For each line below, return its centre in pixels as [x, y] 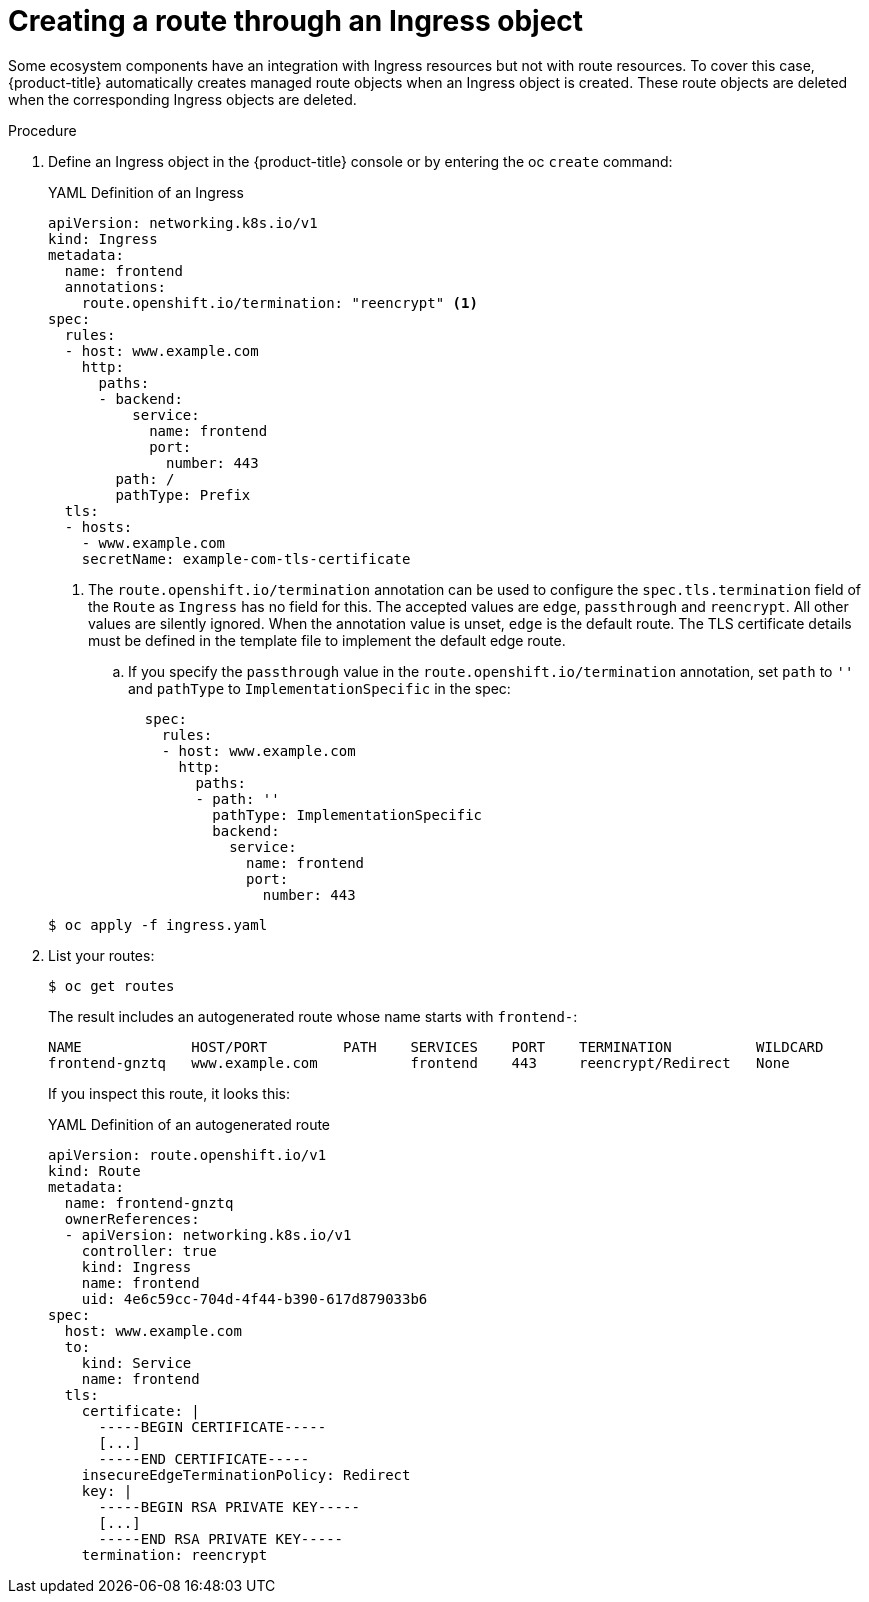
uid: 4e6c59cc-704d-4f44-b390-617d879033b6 [254, 1298]
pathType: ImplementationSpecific [347, 814]
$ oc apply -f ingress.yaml [158, 924]
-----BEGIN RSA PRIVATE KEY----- [229, 1506]
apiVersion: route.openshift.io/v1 [187, 1154]
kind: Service [136, 1362]
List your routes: [101, 955]
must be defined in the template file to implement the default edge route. [327, 640]
